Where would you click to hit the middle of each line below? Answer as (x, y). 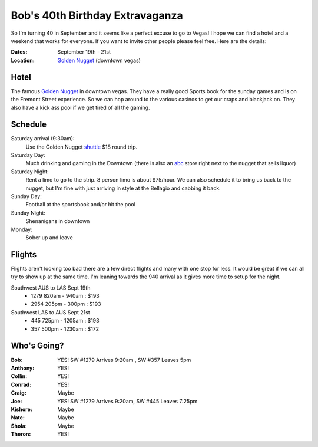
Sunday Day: (26, 196)
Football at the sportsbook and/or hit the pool (80, 205)
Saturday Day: (28, 155)
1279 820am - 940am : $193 (65, 296)
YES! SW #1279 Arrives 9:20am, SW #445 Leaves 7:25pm (127, 401)
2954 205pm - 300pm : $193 (66, 304)
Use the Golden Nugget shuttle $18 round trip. (82, 147)
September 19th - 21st (84, 52)
